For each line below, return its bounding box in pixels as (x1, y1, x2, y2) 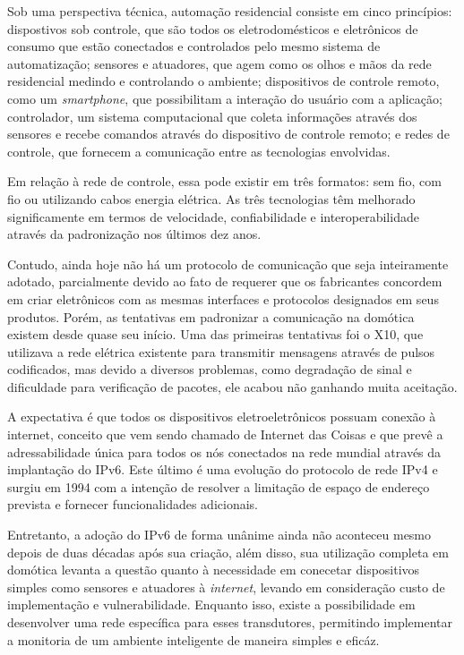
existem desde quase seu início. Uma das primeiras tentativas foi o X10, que (7, 325, 424, 344)
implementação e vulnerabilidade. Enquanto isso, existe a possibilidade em (7, 595, 416, 614)
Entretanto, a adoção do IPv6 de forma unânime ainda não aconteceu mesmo (7, 525, 432, 544)
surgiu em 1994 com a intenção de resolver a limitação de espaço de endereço (7, 477, 430, 496)
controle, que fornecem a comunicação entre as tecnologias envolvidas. (7, 141, 391, 160)
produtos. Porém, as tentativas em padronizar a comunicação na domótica (7, 307, 415, 326)
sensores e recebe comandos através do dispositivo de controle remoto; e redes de (7, 124, 450, 143)
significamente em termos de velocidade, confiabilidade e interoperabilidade (7, 207, 419, 225)
